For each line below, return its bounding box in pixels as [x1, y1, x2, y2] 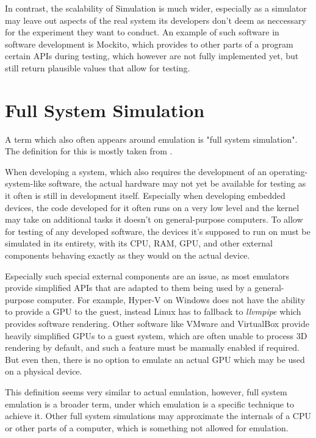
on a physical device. [5, 365, 82, 378]
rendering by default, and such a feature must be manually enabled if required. [5, 341, 300, 354]
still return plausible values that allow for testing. [5, 61, 190, 74]
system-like [5, 177, 46, 190]
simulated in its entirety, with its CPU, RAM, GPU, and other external [5, 237, 273, 250]
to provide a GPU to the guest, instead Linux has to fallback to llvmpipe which [5, 305, 301, 318]
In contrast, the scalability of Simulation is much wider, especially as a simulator [5, 2, 307, 14]
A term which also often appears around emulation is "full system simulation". [5, 132, 298, 145]
